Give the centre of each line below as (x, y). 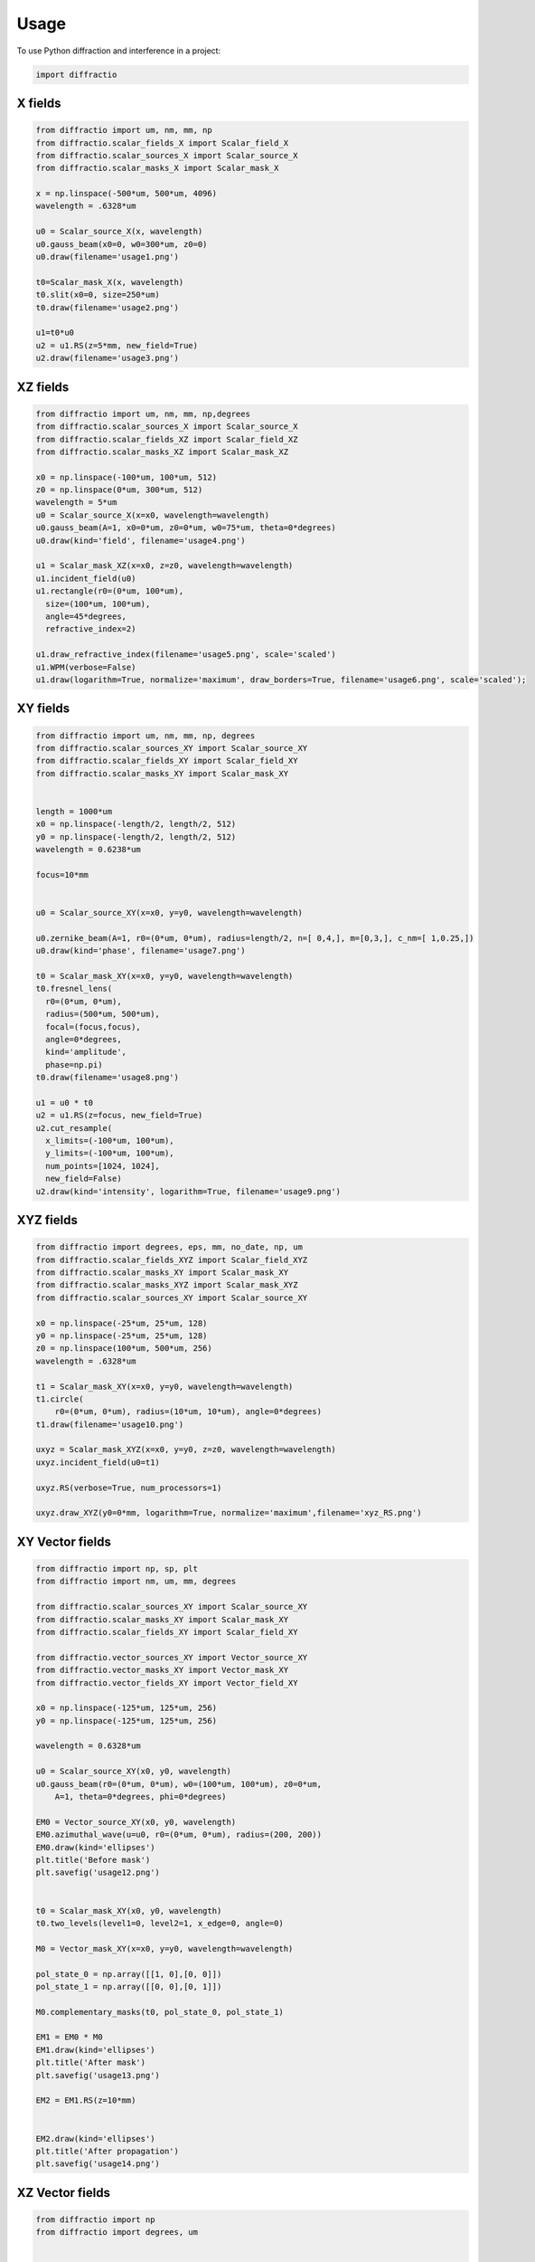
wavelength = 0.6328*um (89, 1746)
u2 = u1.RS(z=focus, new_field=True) (119, 1116)
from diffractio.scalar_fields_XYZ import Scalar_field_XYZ (172, 1259)
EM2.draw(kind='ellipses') (95, 2138)
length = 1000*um (74, 811)
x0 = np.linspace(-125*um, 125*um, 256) (126, 1708)
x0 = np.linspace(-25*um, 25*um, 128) (122, 1323)
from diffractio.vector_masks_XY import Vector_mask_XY (162, 1670)
